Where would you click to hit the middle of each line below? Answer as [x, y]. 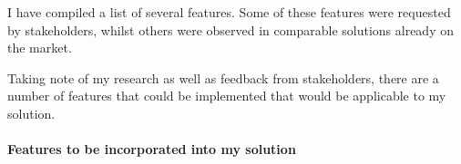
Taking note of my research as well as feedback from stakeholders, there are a [223, 77]
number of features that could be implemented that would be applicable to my [227, 96]
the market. [40, 48]
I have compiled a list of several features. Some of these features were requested [229, 12]
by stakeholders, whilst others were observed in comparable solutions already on [230, 29]
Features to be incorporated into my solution [152, 149]
